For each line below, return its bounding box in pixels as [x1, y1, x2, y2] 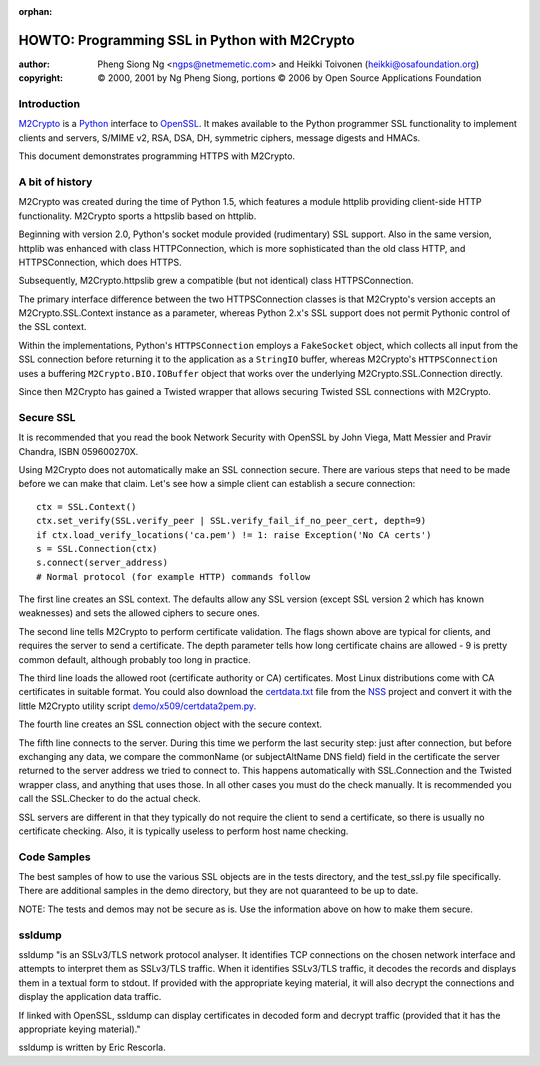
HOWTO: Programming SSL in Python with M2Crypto [18, 31, 355, 49]
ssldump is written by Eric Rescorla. [18, 1041, 166, 1054]
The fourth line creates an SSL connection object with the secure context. [18, 718, 323, 730]
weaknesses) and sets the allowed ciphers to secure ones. [18, 607, 260, 619]
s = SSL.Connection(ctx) [36, 543, 158, 554]
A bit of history [18, 175, 93, 189]
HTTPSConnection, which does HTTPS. [18, 256, 182, 268]
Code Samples [18, 850, 91, 864]
